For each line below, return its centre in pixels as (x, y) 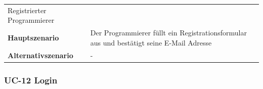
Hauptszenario (33, 37)
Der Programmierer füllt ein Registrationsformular (168, 33)
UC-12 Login (31, 80)
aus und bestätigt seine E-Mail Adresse (151, 42)
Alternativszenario (40, 55)
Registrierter (27, 10)
